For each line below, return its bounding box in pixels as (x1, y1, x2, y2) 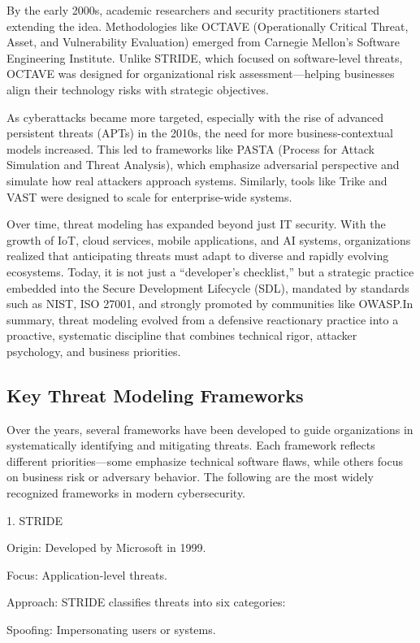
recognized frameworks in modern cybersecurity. (6, 484, 245, 502)
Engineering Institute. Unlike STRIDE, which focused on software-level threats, (6, 49, 403, 66)
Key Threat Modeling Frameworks (6, 382, 304, 407)
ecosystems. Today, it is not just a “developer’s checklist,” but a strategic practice (6, 263, 414, 280)
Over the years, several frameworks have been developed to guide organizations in (6, 420, 414, 437)
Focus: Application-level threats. (6, 566, 167, 583)
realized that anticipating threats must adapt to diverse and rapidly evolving (6, 247, 389, 264)
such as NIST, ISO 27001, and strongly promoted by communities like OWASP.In (6, 295, 414, 312)
